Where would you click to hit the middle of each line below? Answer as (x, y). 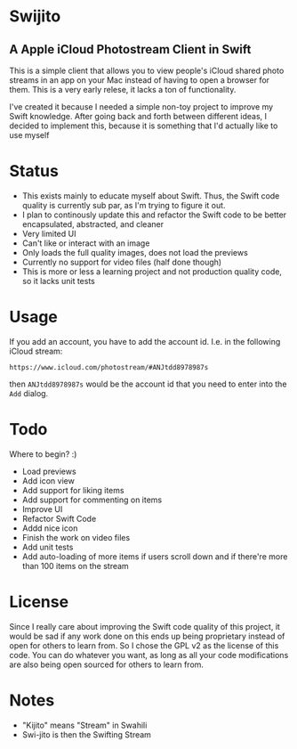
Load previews (49, 471)
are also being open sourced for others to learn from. (107, 664)
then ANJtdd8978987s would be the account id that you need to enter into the (148, 384)
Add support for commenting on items (92, 500)
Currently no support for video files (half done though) (122, 262)
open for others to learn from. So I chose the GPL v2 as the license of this (144, 645)
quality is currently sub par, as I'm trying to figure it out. (124, 205)
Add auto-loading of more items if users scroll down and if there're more (155, 556)
